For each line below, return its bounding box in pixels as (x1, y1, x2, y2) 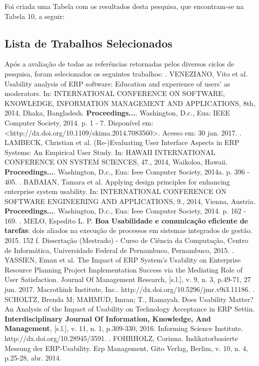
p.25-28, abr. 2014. (4, 352, 61, 363)
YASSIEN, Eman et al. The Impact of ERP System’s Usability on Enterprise (4, 254, 241, 265)
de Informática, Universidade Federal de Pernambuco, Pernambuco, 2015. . (4, 244, 234, 255)
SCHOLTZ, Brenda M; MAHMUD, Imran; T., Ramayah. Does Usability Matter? (4, 293, 253, 304)
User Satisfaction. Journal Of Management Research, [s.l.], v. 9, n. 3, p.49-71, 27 (4, 274, 251, 284)
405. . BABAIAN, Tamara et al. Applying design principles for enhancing (4, 176, 230, 186)
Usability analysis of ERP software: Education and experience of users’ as (4, 78, 230, 88)
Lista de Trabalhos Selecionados (4, 35, 172, 50)
